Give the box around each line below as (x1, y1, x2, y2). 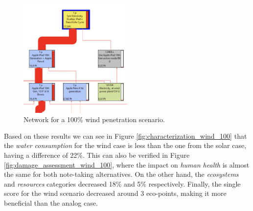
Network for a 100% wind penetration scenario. (23, 114, 165, 125)
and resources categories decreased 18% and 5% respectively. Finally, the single (4, 178, 241, 189)
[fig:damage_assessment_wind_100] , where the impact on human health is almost (4, 159, 250, 169)
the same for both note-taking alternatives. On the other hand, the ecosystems (4, 169, 239, 179)
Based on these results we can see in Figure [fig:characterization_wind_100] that (4, 130, 247, 141)
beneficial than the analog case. (4, 197, 98, 208)
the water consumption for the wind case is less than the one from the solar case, (4, 140, 247, 150)
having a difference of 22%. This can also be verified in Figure (4, 150, 190, 160)
